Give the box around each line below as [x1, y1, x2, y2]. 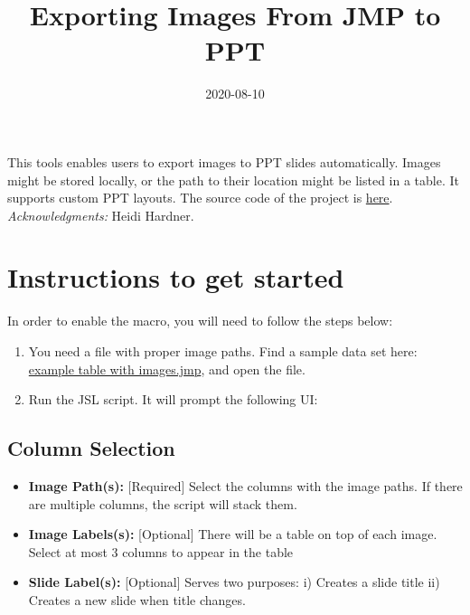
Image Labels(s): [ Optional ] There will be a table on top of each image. [28, 525, 437, 544]
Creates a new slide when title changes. [28, 590, 246, 609]
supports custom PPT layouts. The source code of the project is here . [7, 188, 393, 207]
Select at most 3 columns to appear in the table [28, 542, 294, 561]
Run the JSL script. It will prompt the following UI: [28, 390, 318, 409]
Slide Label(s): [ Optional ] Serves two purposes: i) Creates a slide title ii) [28, 572, 440, 591]
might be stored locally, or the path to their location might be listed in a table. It [7, 170, 460, 189]
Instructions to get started [7, 259, 344, 296]
